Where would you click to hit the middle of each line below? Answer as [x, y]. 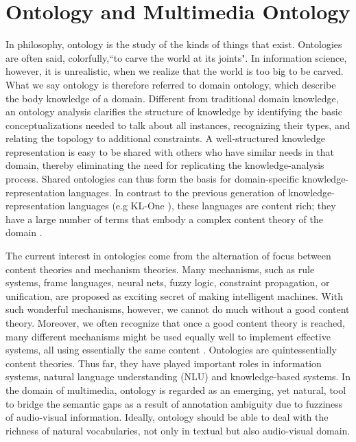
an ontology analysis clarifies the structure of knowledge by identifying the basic [174, 112]
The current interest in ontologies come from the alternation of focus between [168, 256]
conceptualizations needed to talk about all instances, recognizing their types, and [178, 125]
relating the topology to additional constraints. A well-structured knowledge [165, 138]
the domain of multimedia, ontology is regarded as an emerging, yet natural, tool [176, 389]
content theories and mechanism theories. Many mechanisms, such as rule [160, 269]
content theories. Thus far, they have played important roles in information [164, 363]
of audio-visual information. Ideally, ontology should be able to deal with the [167, 417]
